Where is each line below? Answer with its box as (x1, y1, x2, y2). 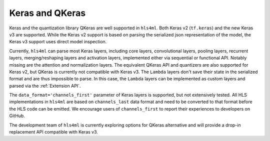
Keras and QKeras (9, 7, 86, 18)
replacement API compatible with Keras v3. (9, 129, 98, 135)
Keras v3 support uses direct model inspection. (9, 39, 107, 45)
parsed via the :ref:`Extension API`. (9, 83, 81, 89)
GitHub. (9, 113, 25, 119)
